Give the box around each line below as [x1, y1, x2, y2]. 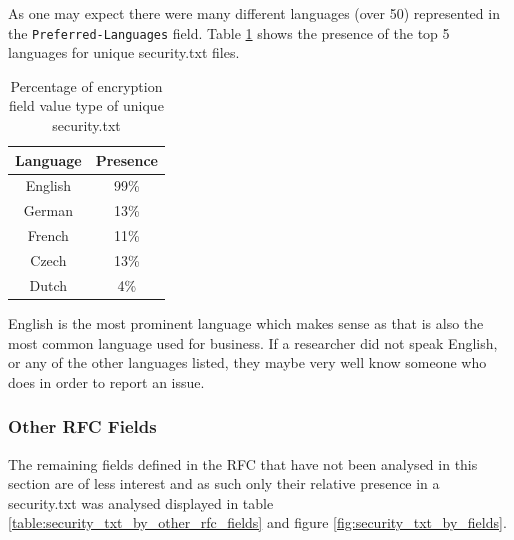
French [27, 225, 69, 246]
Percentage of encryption [10, 75, 163, 96]
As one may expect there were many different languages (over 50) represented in [8, 3, 500, 23]
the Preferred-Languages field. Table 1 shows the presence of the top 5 [8, 22, 450, 43]
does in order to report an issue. [8, 371, 205, 392]
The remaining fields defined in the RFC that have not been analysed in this [8, 453, 478, 474]
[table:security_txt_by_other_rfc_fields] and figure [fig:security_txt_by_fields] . [8, 512, 507, 533]
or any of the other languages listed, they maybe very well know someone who [8, 352, 487, 373]
